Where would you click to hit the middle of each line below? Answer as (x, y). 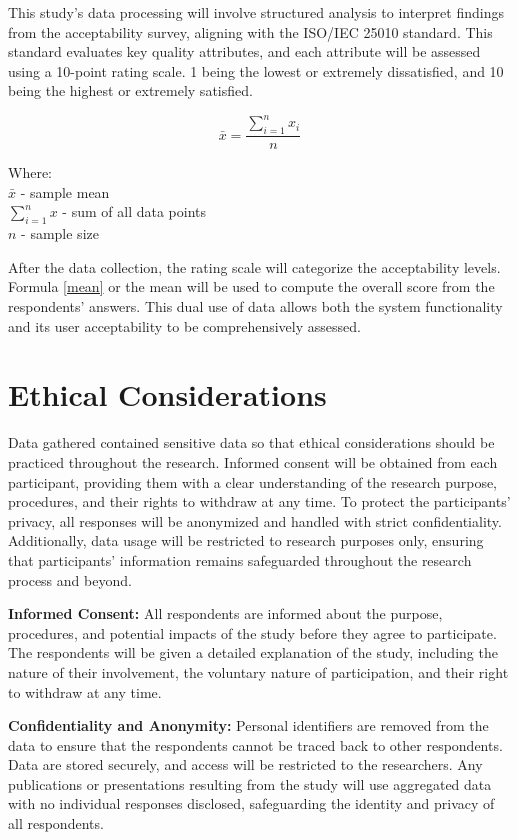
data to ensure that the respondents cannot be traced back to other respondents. (255, 744)
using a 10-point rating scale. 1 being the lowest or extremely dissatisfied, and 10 (256, 70)
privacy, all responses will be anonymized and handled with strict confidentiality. (255, 520)
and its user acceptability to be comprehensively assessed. (184, 325)
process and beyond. (70, 579)
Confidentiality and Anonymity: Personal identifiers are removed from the (248, 725)
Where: (30, 172)
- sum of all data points (134, 211)
